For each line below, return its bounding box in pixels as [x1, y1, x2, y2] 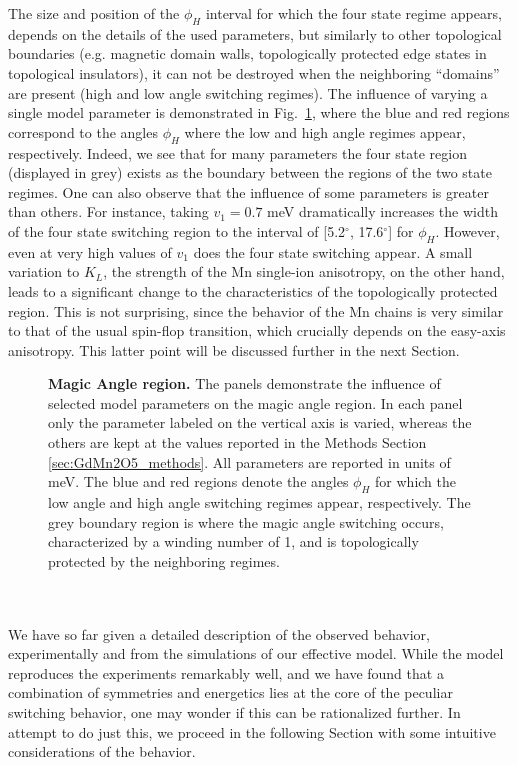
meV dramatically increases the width [267, 201, 498, 222]
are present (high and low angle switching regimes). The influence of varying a [8, 82, 488, 103]
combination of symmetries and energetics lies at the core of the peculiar [8, 682, 453, 703]
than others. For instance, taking [8, 201, 209, 222]
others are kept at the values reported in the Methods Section [48, 432, 427, 453]
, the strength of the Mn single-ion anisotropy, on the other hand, [103, 261, 505, 282]
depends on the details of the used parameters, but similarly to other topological [8, 23, 502, 44]
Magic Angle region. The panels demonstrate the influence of [48, 373, 441, 394]
